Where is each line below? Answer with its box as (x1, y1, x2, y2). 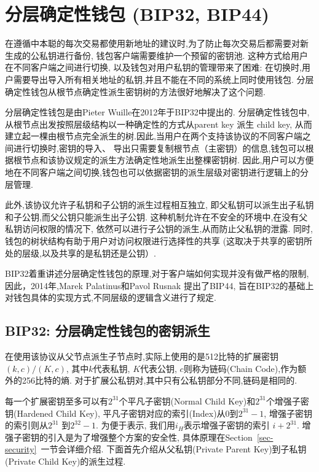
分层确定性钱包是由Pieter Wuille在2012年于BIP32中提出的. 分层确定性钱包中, (5, 106, 310, 118)
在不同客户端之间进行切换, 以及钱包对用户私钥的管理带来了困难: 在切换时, (5, 61, 302, 74)
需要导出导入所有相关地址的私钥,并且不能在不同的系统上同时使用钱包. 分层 (13, 72, 314, 85)
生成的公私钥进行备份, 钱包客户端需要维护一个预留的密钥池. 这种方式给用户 (5, 48, 309, 61)
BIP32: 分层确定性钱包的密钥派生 (5, 321, 210, 340)
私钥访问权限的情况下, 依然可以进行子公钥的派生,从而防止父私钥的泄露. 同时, (5, 222, 313, 235)
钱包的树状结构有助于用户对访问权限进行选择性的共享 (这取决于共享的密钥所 (5, 234, 313, 247)
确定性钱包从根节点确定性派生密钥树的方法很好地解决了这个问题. (5, 85, 266, 98)
